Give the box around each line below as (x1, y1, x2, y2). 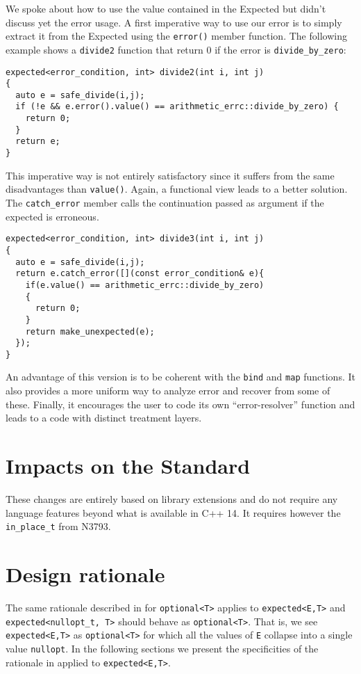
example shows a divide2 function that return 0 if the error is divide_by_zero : (6, 42, 346, 56)
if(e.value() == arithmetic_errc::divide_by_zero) (25, 280, 265, 290)
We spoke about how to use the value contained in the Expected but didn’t (6, 1, 326, 15)
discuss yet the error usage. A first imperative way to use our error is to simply (6, 15, 342, 29)
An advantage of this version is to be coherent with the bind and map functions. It (6, 369, 355, 384)
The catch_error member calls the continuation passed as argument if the (6, 195, 324, 209)
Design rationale (6, 560, 165, 588)
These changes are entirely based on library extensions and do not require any (6, 492, 338, 506)
